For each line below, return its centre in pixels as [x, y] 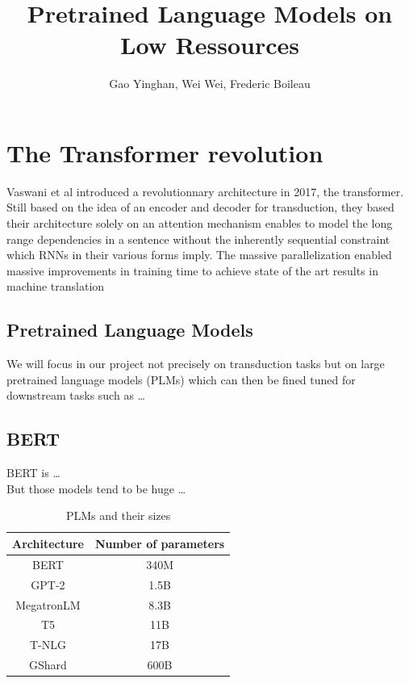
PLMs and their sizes [118, 515]
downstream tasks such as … [76, 395]
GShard [48, 665]
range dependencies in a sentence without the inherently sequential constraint [198, 239]
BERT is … [33, 473]
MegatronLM [48, 604]
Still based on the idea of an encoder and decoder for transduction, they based [200, 207]
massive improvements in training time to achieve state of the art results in [193, 270]
